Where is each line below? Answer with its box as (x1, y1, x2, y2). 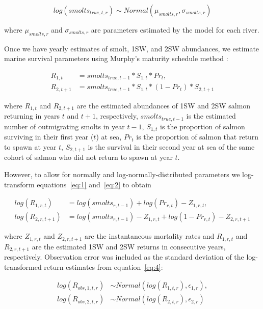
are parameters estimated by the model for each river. (91, 24, 259, 35)
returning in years (4, 110, 60, 121)
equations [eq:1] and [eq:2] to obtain (37, 179, 151, 189)
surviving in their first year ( (4, 131, 94, 142)
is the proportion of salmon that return (136, 131, 259, 142)
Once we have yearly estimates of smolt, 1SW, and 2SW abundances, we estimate (4, 43, 259, 53)
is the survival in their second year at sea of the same (88, 141, 255, 152)
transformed (4, 261, 42, 272)
